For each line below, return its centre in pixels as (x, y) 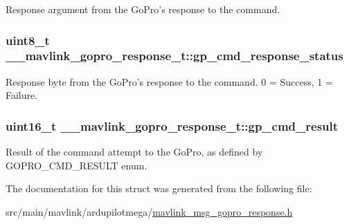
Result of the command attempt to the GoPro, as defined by (134, 152)
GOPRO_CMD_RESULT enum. (77, 165)
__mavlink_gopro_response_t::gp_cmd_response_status (174, 56)
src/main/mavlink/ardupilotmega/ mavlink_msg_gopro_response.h (149, 211)
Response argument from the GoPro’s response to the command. (143, 9)
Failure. (22, 95)
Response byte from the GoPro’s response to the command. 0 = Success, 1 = (169, 81)
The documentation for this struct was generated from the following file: (159, 188)
